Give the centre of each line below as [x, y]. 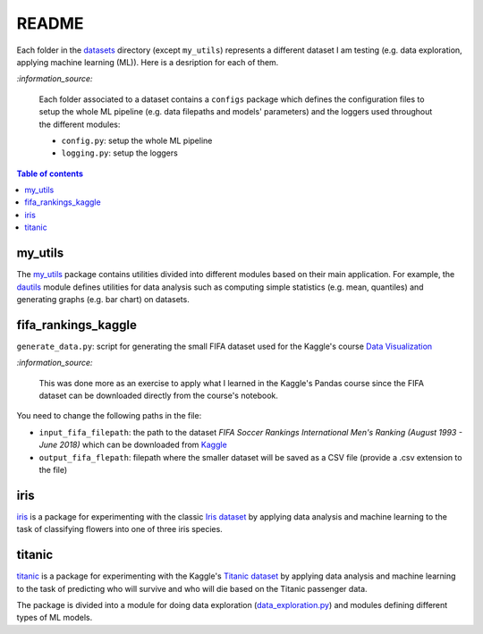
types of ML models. [55, 618]
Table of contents [50, 173]
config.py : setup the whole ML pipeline [137, 140]
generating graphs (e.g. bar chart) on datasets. [103, 299]
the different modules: [80, 124]
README [50, 23]
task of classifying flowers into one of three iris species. [119, 529]
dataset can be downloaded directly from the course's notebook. [159, 395]
